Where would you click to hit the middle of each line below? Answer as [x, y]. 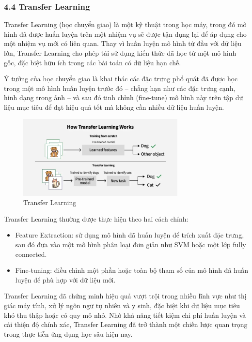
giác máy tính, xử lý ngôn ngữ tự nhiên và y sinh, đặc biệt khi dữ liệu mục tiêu [122, 305]
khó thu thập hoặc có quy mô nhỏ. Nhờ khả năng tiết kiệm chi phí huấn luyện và [125, 315]
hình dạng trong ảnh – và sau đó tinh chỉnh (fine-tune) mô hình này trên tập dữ [124, 97]
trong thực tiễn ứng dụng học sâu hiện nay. [68, 334]
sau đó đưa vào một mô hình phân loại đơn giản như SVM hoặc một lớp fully [131, 244]
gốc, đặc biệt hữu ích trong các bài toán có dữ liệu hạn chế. [93, 62]
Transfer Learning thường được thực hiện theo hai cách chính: [96, 218]
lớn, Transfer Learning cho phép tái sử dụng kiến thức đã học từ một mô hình [120, 53]
